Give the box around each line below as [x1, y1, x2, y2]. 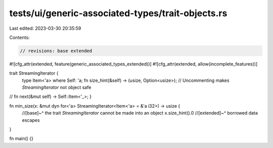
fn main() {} [9, 135, 34, 141]
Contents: [9, 34, 30, 40]
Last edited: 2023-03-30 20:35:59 [9, 25, 81, 31]
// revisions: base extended [20, 48, 93, 54]
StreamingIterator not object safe [22, 84, 92, 90]
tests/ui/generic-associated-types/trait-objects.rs [9, 8, 227, 19]
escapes [22, 117, 40, 123]
